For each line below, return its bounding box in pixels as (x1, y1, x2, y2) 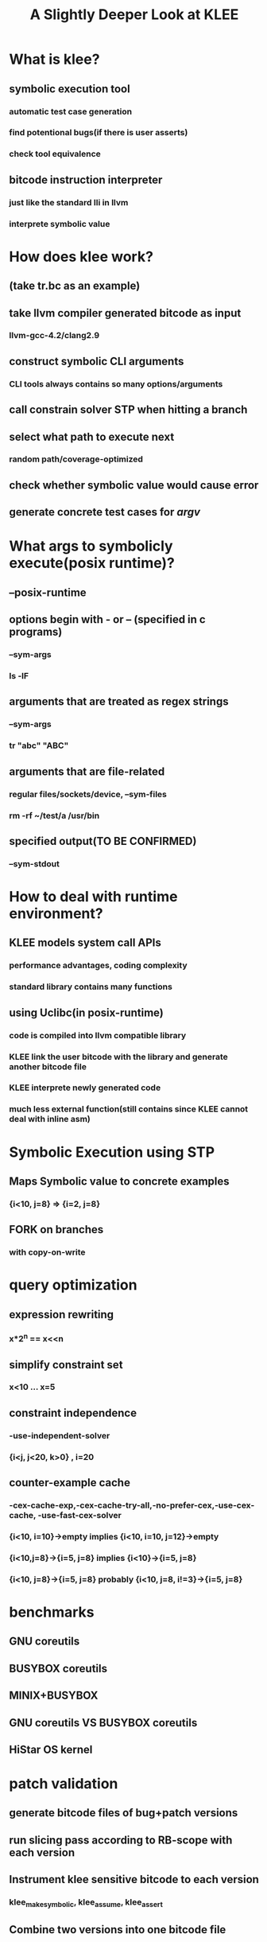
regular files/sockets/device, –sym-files (9, 788, 168, 800)
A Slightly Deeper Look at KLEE (29, 6, 239, 24)
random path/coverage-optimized (9, 453, 144, 465)
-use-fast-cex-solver (37, 1509, 122, 1520)
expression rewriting (9, 1307, 114, 1321)
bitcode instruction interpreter (9, 173, 163, 186)
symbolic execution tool (9, 82, 130, 95)
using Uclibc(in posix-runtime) (9, 1006, 164, 1019)
